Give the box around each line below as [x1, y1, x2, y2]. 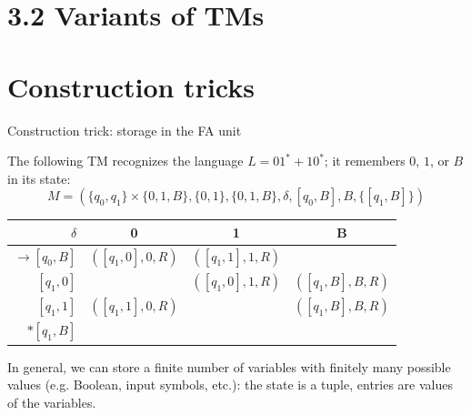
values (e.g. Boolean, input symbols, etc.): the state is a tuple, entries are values [7, 375, 453, 394]
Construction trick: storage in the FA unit [7, 120, 242, 139]
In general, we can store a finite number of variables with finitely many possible [7, 357, 451, 376]
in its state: [7, 168, 71, 187]
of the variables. [7, 393, 96, 412]
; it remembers [324, 151, 406, 170]
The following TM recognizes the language [7, 151, 244, 170]
